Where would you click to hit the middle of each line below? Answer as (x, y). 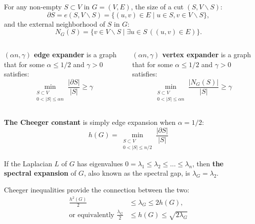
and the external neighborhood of (55, 23)
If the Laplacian (28, 163)
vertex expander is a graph (207, 55)
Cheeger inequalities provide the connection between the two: (97, 190)
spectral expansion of (40, 173)
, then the (208, 163)
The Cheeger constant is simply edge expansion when (90, 122)
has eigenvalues (100, 163)
